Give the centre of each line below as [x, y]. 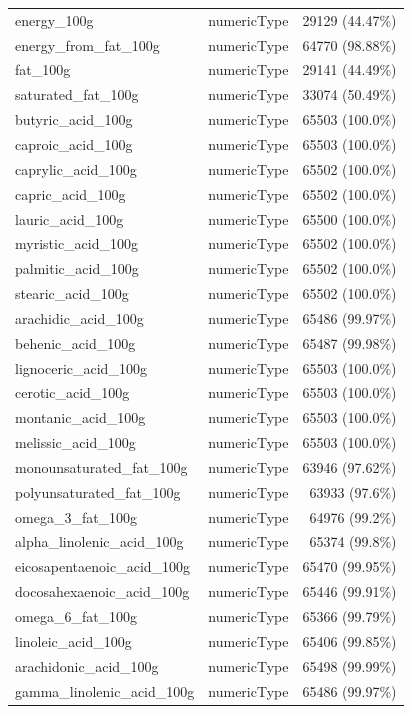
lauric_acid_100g [69, 218]
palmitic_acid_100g [77, 268]
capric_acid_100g [70, 193]
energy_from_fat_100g [87, 44]
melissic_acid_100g [75, 442]
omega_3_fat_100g [76, 516]
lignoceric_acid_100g [81, 367]
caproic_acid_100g [74, 143]
